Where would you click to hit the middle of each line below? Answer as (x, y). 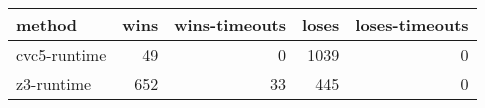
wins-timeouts (230, 24)
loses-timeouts (412, 24)
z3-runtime (54, 83)
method (47, 24)
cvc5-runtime (61, 54)
